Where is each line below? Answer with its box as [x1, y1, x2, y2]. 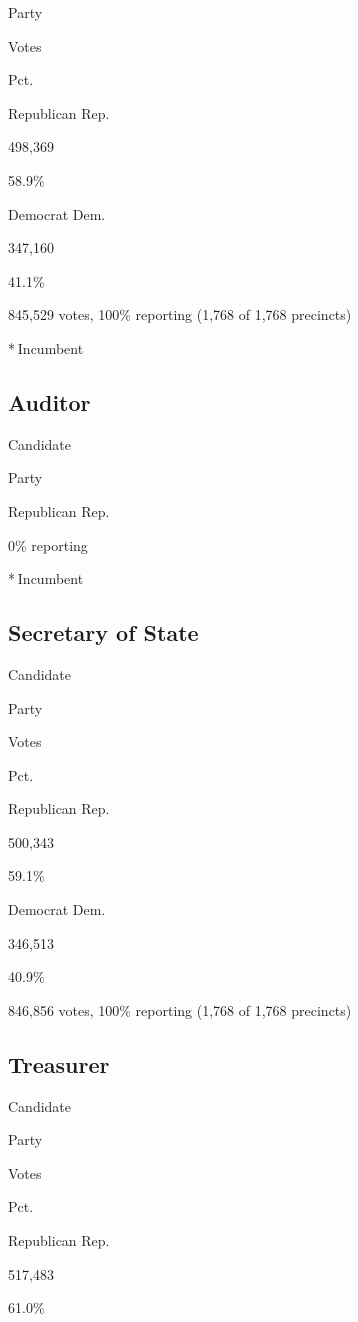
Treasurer [8, 1048, 110, 1079]
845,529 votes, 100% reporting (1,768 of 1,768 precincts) [8, 304, 352, 325]
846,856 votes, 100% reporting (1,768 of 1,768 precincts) [8, 999, 352, 1020]
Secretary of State [8, 617, 199, 648]
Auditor [8, 386, 91, 417]
